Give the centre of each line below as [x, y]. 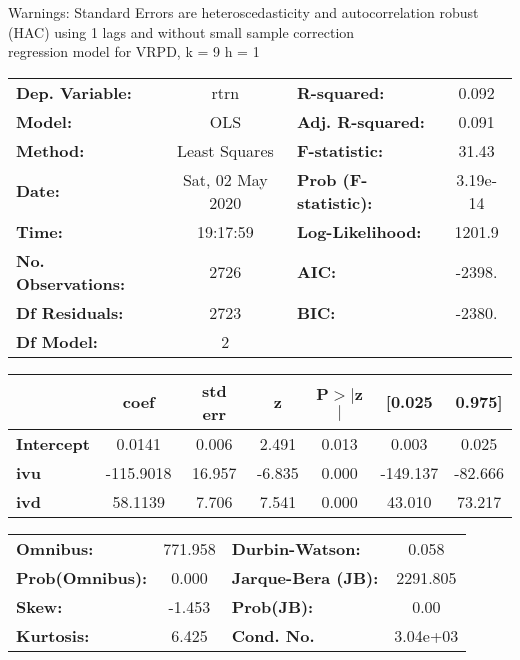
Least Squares [225, 150]
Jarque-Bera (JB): [305, 577]
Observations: [71, 283]
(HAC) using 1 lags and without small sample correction [181, 31]
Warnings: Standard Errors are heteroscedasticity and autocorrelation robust [243, 12]
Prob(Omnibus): [82, 577]
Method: [50, 150]
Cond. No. [273, 635]
